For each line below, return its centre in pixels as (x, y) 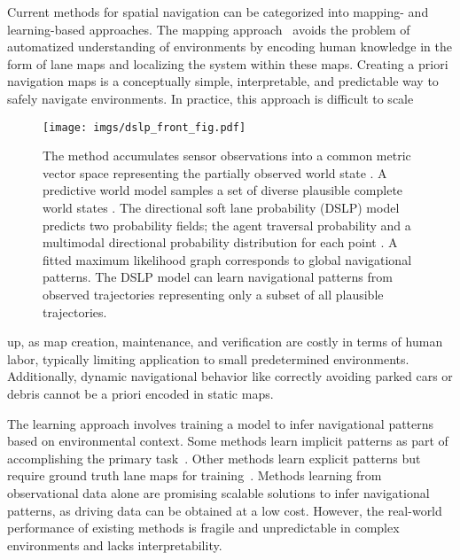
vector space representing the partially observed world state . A (215, 172)
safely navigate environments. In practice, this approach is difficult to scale (211, 98)
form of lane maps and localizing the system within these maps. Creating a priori (228, 63)
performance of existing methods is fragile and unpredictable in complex (203, 528)
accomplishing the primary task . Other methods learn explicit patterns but (214, 458)
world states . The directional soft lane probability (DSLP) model (221, 207)
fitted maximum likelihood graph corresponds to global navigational (227, 259)
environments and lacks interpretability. (115, 544)
